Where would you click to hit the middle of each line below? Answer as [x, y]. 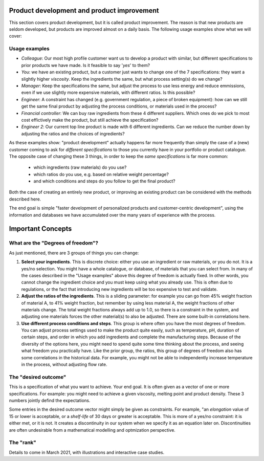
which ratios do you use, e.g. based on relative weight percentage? [101, 174]
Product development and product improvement [84, 11]
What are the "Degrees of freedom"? [54, 243]
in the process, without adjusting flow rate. [64, 365]
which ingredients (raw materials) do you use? [80, 167]
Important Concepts [40, 229]
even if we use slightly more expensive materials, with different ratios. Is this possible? [108, 92]
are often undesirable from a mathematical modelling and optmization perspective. [92, 430]
